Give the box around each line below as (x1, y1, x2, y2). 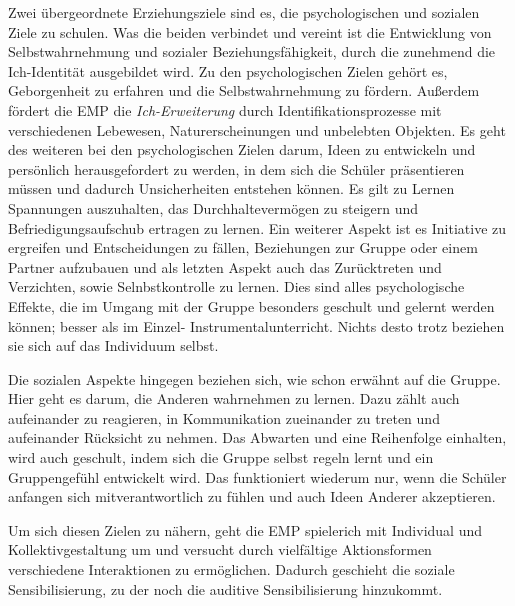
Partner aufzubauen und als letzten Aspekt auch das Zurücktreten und (8, 256, 442, 277)
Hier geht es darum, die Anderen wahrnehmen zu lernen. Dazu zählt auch (8, 388, 460, 409)
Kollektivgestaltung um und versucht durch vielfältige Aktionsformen (8, 539, 432, 560)
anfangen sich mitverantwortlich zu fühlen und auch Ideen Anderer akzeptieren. (8, 486, 496, 507)
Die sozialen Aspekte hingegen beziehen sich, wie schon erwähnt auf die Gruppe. (8, 368, 501, 389)
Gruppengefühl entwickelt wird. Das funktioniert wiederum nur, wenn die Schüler (8, 466, 507, 487)
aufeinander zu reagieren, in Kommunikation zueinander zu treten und (8, 407, 440, 428)
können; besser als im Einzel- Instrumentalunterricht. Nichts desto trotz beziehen (8, 315, 505, 336)
